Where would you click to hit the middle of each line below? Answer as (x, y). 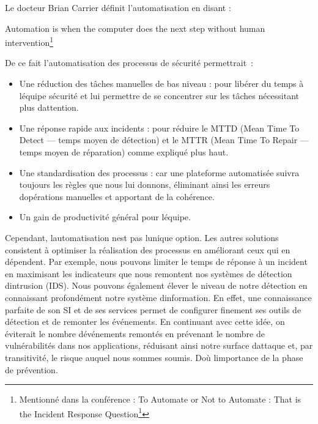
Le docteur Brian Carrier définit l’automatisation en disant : (118, 7)
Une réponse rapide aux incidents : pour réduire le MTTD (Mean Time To (159, 128)
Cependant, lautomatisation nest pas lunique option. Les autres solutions (142, 237)
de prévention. (31, 369)
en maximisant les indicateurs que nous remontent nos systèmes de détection (149, 273)
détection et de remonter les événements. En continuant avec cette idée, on (145, 322)
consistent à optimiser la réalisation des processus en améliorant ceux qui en (148, 249)
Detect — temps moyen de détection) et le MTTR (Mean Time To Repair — (164, 140)
